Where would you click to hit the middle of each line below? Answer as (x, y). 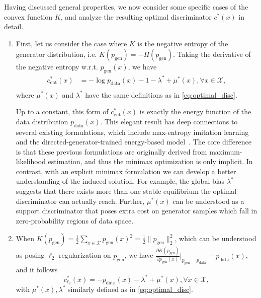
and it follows (37, 269)
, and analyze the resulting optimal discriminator (136, 16)
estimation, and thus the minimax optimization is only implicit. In (150, 161)
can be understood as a (208, 201)
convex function (28, 16)
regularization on (85, 255)
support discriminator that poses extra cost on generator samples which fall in (137, 211)
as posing (30, 255)
